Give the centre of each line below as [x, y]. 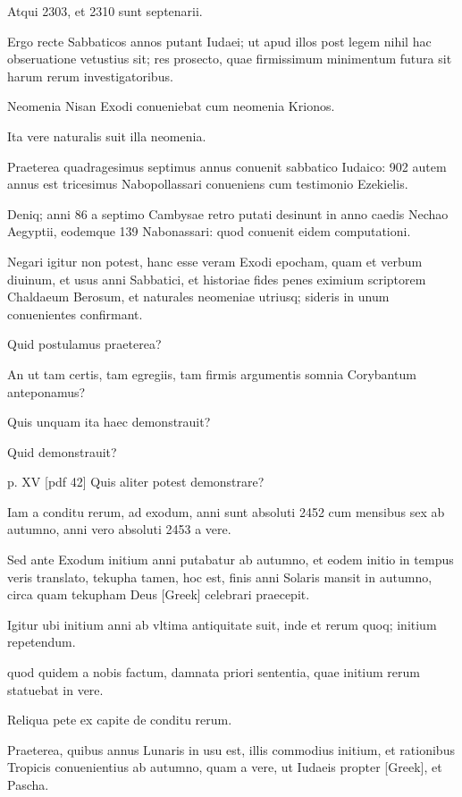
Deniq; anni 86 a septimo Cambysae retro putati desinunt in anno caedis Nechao [228, 213]
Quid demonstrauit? [62, 451]
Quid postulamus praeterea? [84, 344]
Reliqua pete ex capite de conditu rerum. [120, 720]
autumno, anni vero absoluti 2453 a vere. [119, 529]
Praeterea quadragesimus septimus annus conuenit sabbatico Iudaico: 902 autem [227, 166]
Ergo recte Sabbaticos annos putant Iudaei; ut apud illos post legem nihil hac [219, 41]
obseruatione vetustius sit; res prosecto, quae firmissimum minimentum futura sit [230, 59]
